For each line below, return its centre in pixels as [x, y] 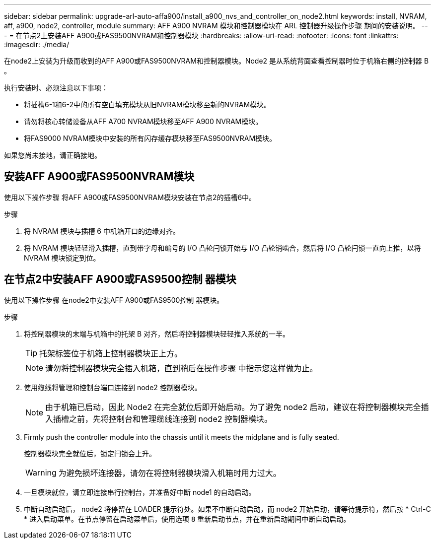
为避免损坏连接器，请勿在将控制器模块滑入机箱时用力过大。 [170, 473]
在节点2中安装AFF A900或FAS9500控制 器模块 [120, 279]
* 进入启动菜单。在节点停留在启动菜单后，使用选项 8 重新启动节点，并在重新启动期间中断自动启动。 [187, 519]
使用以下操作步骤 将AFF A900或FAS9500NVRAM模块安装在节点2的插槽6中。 [130, 197]
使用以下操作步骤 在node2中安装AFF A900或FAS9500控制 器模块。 [114, 300]
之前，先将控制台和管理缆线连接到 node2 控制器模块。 [171, 419]
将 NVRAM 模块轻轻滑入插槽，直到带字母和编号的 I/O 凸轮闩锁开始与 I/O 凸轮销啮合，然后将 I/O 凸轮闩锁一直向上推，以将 [222, 248]
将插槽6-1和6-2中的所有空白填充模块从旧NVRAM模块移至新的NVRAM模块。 [147, 104]
